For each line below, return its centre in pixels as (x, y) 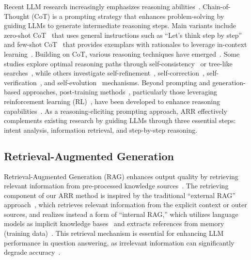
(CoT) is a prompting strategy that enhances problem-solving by (128, 16)
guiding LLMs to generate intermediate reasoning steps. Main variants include (120, 25)
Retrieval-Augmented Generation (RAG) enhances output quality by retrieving (121, 176)
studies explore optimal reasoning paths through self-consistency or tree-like (118, 63)
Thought (17, 16)
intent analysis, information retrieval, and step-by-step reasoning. (101, 130)
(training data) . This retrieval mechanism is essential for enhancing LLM (114, 233)
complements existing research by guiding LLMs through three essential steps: (120, 120)
